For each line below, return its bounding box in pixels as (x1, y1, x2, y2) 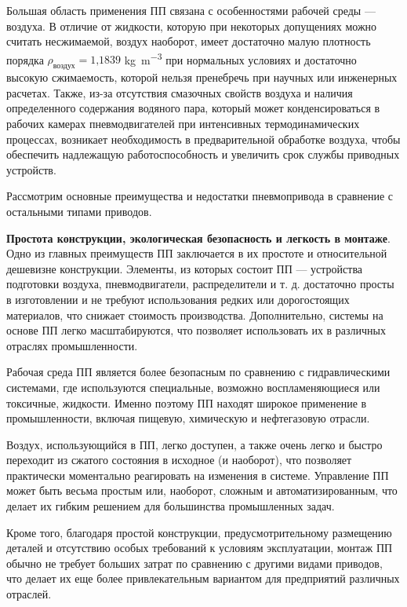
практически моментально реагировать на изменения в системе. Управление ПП (6, 466, 389, 483)
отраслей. (6, 586, 52, 602)
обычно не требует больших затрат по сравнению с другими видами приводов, (6, 554, 383, 571)
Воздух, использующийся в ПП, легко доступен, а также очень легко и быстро (6, 436, 383, 452)
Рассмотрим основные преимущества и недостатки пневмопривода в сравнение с (6, 188, 394, 204)
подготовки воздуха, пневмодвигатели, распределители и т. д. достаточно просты (6, 276, 394, 292)
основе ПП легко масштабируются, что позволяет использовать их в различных (6, 322, 386, 338)
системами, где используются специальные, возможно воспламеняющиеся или (6, 378, 380, 395)
